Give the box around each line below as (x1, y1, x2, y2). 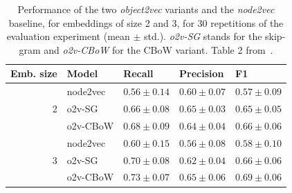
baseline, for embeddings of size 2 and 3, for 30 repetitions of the (8, 15, 284, 30)
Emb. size (10, 66, 57, 81)
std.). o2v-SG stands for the (144, 29, 262, 43)
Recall (123, 66, 154, 81)
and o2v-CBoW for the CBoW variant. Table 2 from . (44, 42, 273, 57)
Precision (179, 66, 224, 81)
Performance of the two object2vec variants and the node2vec (17, 2, 275, 16)
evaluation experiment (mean (6, 29, 130, 43)
